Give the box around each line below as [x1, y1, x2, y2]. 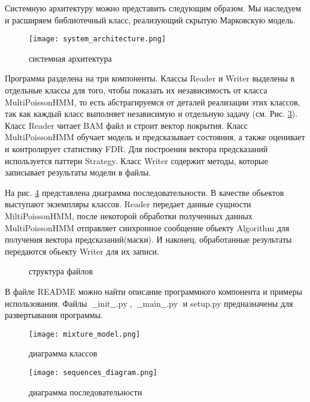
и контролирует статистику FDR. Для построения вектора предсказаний [5, 143, 268, 155]
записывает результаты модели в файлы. [5, 166, 151, 179]
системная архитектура [29, 52, 112, 64]
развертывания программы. [5, 309, 104, 321]
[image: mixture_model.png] [29, 330, 141, 338]
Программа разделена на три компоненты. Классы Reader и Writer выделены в [5, 72, 295, 84]
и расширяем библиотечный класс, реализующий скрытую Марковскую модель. [5, 13, 296, 26]
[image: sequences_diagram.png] [29, 368, 157, 377]
